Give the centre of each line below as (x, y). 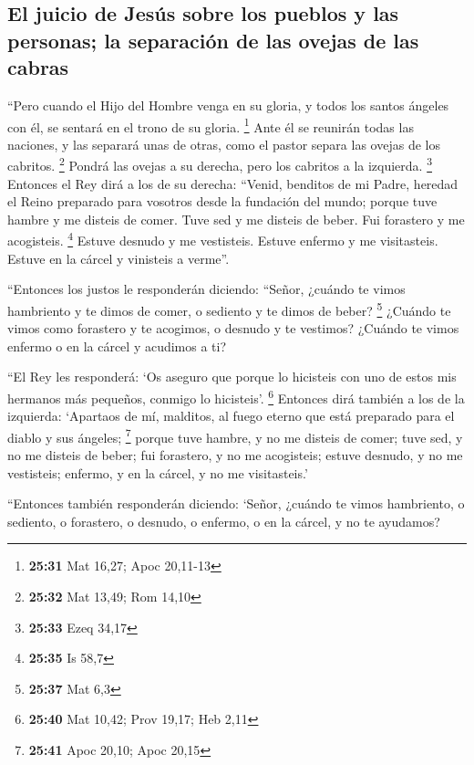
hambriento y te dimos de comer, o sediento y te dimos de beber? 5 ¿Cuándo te (229, 309)
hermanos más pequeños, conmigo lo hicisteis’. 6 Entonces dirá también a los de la (236, 396)
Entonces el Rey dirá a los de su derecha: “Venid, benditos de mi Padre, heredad (233, 183)
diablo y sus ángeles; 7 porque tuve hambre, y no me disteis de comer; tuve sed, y (235, 435)
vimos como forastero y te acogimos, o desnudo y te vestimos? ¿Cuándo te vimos (233, 328)
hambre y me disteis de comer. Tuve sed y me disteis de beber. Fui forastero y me (236, 219)
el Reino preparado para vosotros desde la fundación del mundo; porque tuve (222, 201)
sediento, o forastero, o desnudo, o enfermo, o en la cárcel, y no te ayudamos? (224, 521)
